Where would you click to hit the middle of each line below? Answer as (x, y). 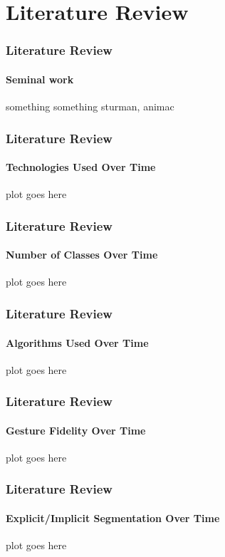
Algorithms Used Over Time (77, 342)
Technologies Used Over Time (81, 167)
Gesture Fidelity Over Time (76, 430)
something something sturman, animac (90, 106)
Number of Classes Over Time (82, 255)
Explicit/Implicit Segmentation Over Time (113, 517)
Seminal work (40, 79)
